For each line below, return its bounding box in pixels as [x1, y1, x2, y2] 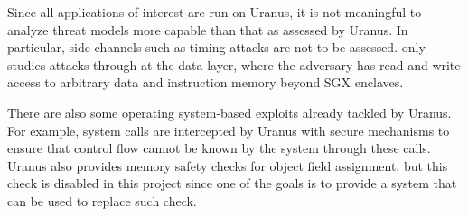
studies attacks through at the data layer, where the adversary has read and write [7, 55, 461, 74]
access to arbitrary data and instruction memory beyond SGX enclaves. [7, 73, 404, 92]
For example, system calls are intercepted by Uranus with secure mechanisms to [7, 121, 450, 139]
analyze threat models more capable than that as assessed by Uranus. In [7, 20, 408, 39]
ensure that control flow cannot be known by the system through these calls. [7, 139, 431, 157]
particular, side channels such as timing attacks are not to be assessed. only [7, 38, 426, 57]
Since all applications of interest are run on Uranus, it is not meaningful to [7, 3, 422, 21]
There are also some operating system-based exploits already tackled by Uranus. [7, 103, 452, 121]
